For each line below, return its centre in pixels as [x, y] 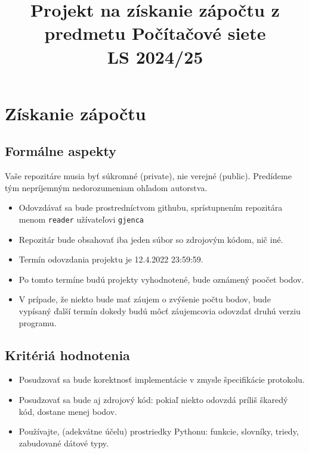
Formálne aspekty [61, 151]
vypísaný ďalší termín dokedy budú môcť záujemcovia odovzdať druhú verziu [160, 310]
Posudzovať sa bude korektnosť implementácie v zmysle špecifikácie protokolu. [162, 379]
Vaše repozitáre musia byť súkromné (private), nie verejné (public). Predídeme [148, 176]
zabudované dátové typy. [64, 443]
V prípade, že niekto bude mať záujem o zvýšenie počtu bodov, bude [145, 299]
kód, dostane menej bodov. [68, 411]
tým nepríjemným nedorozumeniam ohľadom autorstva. [106, 187]
